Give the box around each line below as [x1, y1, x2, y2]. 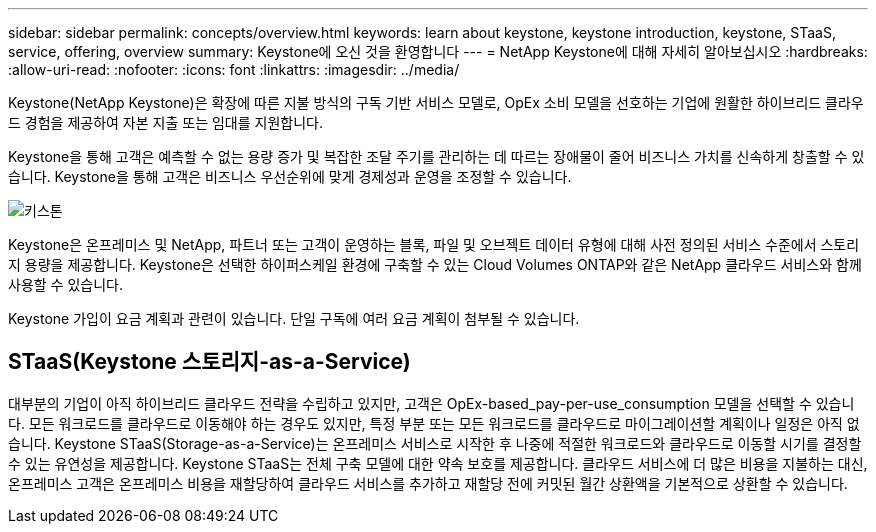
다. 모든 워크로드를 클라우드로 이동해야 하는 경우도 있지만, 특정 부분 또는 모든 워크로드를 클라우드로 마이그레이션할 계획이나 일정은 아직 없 [8, 414, 860, 432]
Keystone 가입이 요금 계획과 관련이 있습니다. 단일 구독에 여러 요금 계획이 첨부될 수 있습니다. [8, 310, 580, 327]
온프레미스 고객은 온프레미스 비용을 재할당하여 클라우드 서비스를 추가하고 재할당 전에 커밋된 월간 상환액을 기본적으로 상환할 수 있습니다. [8, 474, 848, 492]
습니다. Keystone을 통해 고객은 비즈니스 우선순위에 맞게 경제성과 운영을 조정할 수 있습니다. [8, 168, 572, 185]
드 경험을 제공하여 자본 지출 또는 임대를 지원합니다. [8, 114, 323, 131]
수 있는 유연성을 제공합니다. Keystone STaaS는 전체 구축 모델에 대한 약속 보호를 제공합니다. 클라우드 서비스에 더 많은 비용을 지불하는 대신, [8, 454, 868, 472]
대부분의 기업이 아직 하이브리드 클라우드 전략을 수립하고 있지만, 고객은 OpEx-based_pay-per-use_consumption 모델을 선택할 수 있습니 [8, 394, 855, 412]
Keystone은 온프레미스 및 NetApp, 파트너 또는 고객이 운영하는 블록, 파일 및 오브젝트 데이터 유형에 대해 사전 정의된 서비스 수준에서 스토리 [8, 236, 860, 253]
